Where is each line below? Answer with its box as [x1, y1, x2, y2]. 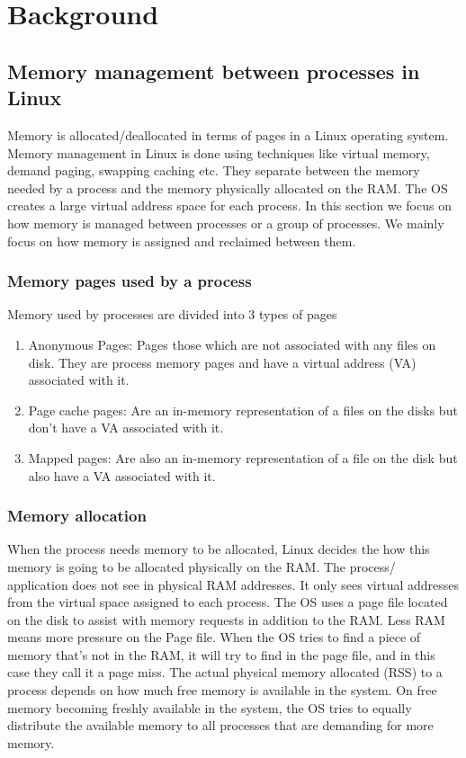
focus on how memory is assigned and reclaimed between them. [7, 231, 356, 250]
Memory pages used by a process [7, 270, 252, 292]
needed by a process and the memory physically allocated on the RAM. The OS [7, 178, 448, 197]
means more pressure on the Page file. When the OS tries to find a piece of [7, 628, 421, 647]
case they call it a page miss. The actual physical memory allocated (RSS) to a [7, 663, 443, 682]
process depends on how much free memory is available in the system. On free [7, 681, 437, 700]
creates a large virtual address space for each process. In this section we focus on [7, 196, 452, 215]
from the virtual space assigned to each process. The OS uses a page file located [7, 593, 448, 611]
